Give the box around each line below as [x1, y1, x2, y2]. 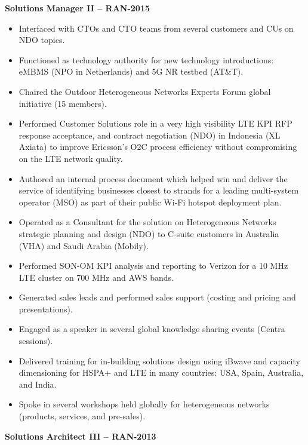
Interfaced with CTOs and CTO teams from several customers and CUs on [19, 22, 294, 34]
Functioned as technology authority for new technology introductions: [19, 53, 274, 66]
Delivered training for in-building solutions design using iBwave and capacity [19, 354, 300, 367]
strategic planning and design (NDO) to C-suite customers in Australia [19, 227, 279, 240]
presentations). [19, 302, 73, 315]
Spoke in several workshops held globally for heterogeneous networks [19, 398, 270, 410]
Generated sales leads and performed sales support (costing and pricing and [19, 291, 296, 303]
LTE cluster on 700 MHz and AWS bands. [19, 271, 174, 283]
